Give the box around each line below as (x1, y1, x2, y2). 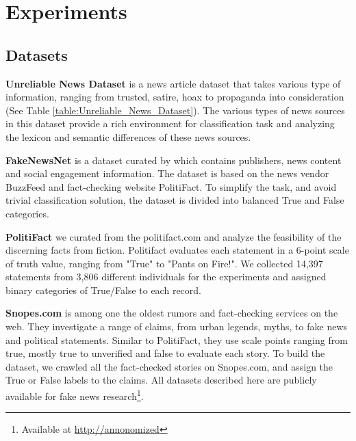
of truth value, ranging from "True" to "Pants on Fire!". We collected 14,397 (5, 256, 323, 270)
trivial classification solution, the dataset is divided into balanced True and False (5, 193, 344, 207)
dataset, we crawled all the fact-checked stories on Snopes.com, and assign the (5, 359, 333, 373)
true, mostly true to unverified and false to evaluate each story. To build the (5, 346, 325, 360)
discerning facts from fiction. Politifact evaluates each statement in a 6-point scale (5, 243, 349, 257)
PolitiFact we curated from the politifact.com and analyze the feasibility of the (5, 229, 342, 243)
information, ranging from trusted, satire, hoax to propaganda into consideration (5, 90, 344, 104)
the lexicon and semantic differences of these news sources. (5, 129, 251, 144)
